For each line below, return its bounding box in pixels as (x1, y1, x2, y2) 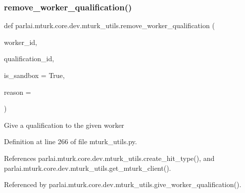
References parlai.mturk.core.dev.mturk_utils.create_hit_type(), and (4, 153, 215, 163)
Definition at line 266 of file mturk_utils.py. (4, 136, 137, 147)
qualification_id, (4, 53, 54, 64)
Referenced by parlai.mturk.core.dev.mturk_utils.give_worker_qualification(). (4, 179, 242, 190)
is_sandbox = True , (4, 70, 65, 80)
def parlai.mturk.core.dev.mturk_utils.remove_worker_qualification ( (4, 20, 215, 31)
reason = (4, 86, 31, 97)
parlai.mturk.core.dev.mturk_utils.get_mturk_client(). (4, 162, 171, 173)
